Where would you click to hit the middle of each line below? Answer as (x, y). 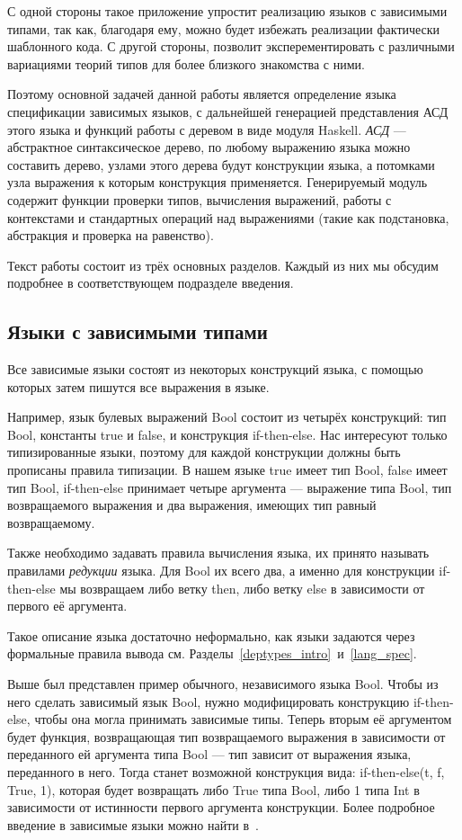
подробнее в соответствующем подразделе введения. (151, 283)
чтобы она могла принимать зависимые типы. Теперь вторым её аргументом (243, 719)
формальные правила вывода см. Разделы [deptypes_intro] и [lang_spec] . (212, 653)
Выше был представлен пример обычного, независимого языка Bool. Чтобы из (223, 684)
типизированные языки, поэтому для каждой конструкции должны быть (204, 452)
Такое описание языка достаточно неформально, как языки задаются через (211, 635)
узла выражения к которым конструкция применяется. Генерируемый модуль (218, 182)
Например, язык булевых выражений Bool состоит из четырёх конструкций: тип (227, 417)
